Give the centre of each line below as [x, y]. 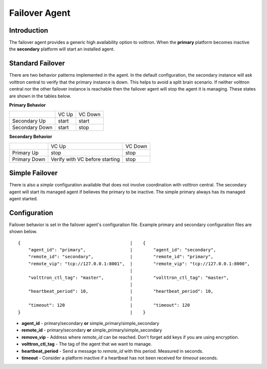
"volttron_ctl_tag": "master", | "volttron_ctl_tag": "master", [129, 277]
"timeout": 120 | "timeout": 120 [109, 305]
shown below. [23, 231]
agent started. [23, 199]
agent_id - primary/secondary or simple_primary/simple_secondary [90, 323]
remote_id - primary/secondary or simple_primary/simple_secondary [92, 330]
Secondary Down [32, 128]
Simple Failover [33, 173]
